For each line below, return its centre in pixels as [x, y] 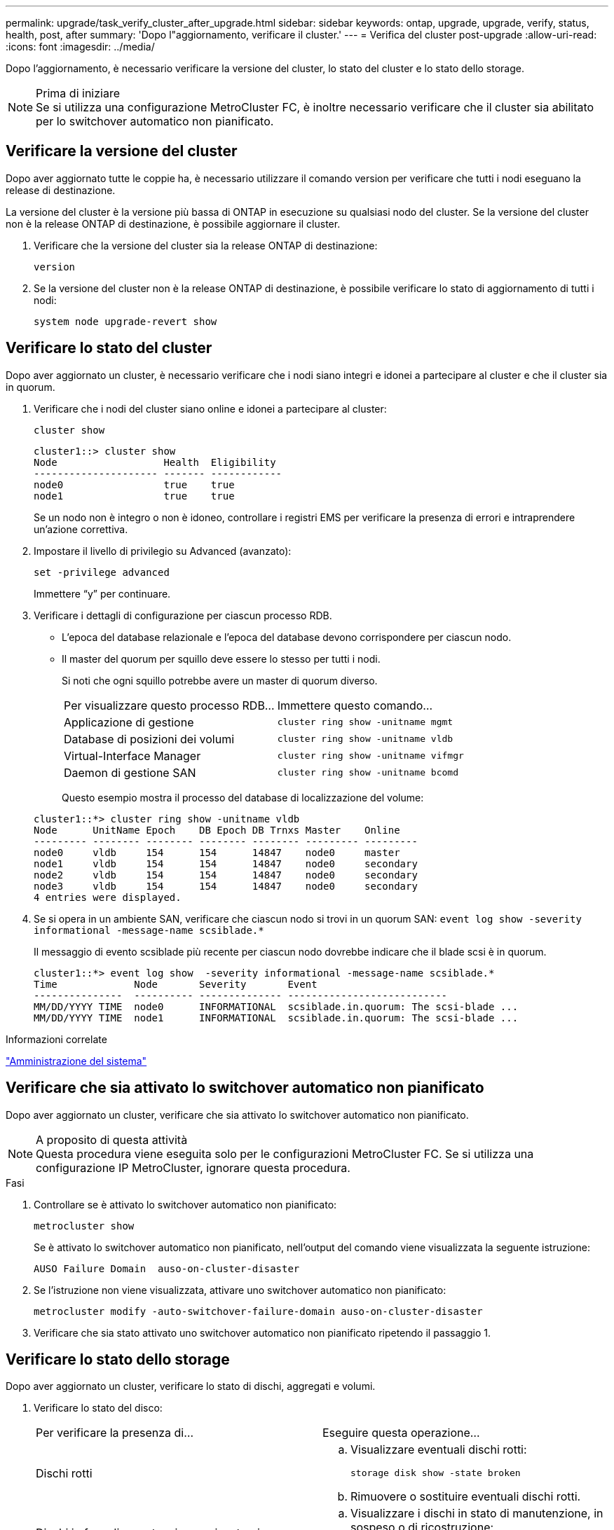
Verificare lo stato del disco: [98, 1408]
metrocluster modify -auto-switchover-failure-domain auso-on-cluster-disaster [258, 1311]
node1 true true [134, 496]
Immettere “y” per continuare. [102, 593]
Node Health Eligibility [155, 462]
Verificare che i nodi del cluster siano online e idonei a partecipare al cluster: [210, 408]
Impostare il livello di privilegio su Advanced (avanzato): [163, 551]
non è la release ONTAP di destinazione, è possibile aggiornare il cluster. [173, 223]
